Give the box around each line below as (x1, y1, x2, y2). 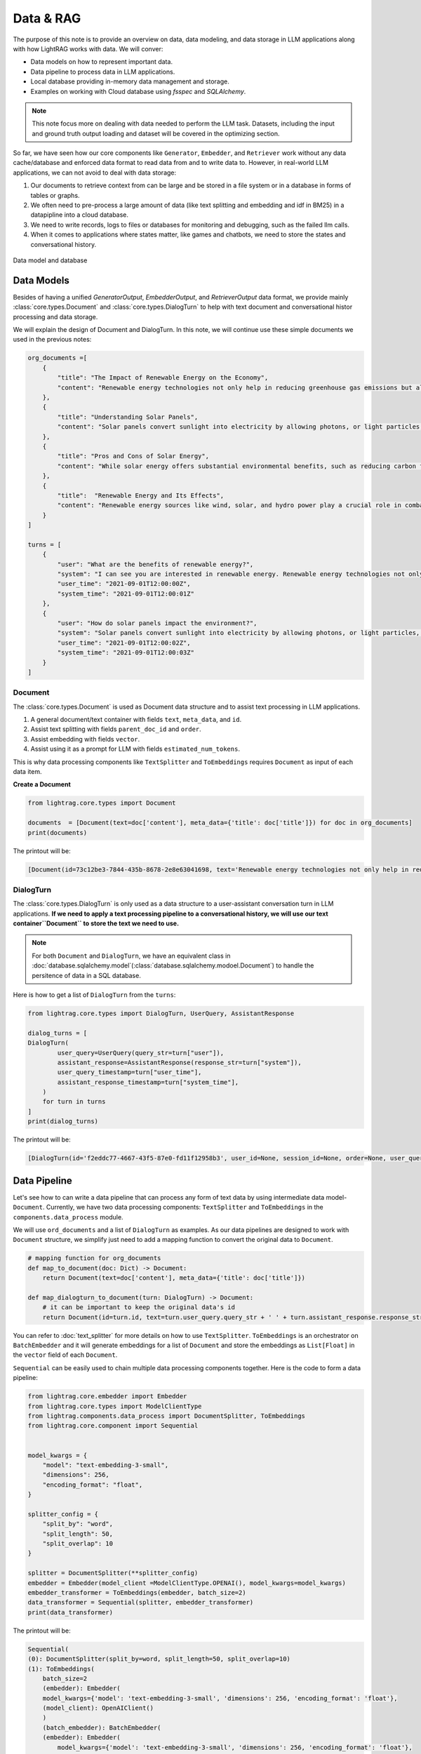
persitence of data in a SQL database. (32, 971, 142, 979)
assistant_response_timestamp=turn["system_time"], (57, 1078, 239, 1086)
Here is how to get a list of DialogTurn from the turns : (13, 990, 176, 999)
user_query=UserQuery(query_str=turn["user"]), (57, 1049, 225, 1057)
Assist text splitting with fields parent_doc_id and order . (30, 725, 201, 733)
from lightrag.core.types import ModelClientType (27, 1402, 202, 1410)
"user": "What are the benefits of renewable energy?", (57, 560, 254, 568)
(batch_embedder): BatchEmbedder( (42, 1723, 161, 1732)
